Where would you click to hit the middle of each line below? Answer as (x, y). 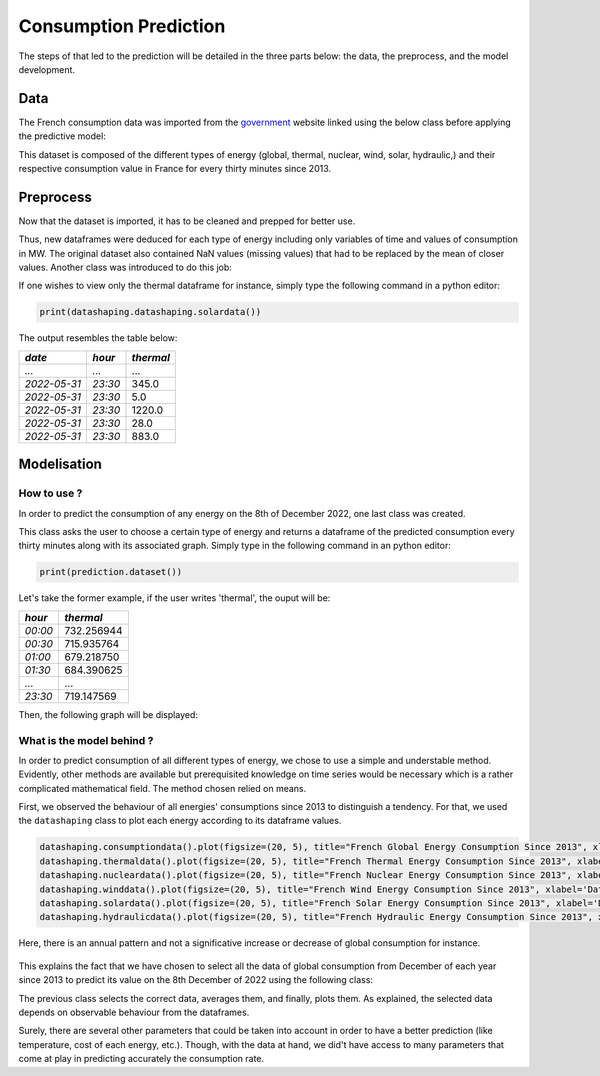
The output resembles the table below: (98, 338)
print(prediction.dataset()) (111, 572)
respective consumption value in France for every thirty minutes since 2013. (175, 169)
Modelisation (60, 464)
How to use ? (50, 493)
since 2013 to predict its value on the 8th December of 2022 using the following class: (196, 980)
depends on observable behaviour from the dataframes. (134, 1012)
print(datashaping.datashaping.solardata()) (150, 312)
